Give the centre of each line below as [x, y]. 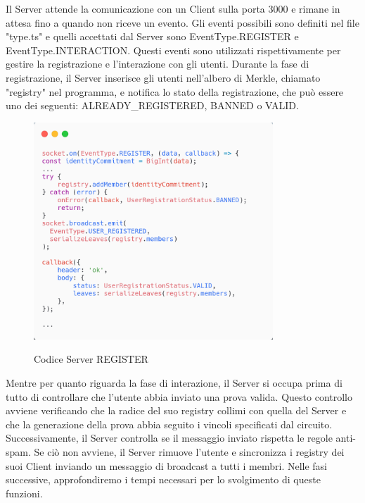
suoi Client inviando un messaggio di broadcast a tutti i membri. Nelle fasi [167, 465]
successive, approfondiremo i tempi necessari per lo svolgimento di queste [163, 479]
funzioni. [24, 493]
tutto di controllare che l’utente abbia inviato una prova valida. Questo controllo [179, 396]
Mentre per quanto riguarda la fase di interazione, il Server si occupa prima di [174, 382]
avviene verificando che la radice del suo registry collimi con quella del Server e [176, 410]
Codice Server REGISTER [91, 359]
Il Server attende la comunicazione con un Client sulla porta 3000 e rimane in [173, 8]
